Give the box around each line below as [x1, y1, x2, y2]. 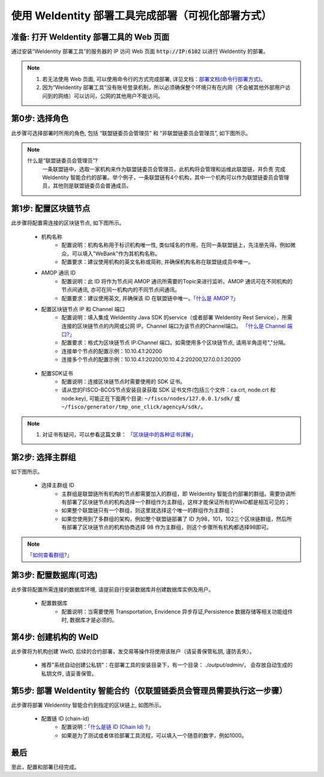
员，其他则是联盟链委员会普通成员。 [42, 182, 132, 189]
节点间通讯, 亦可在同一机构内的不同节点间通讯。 [61, 286, 180, 294]
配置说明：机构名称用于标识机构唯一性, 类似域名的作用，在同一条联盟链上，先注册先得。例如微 [61, 241, 296, 249]
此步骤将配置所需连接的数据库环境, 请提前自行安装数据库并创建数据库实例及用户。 [11, 585, 214, 593]
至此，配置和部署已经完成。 [11, 763, 80, 770]
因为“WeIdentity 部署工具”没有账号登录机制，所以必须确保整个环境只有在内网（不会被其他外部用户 [42, 84, 285, 91]
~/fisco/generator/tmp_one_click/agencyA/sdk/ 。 [61, 403, 206, 411]
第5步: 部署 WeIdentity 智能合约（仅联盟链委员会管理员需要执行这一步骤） [11, 685, 287, 696]
